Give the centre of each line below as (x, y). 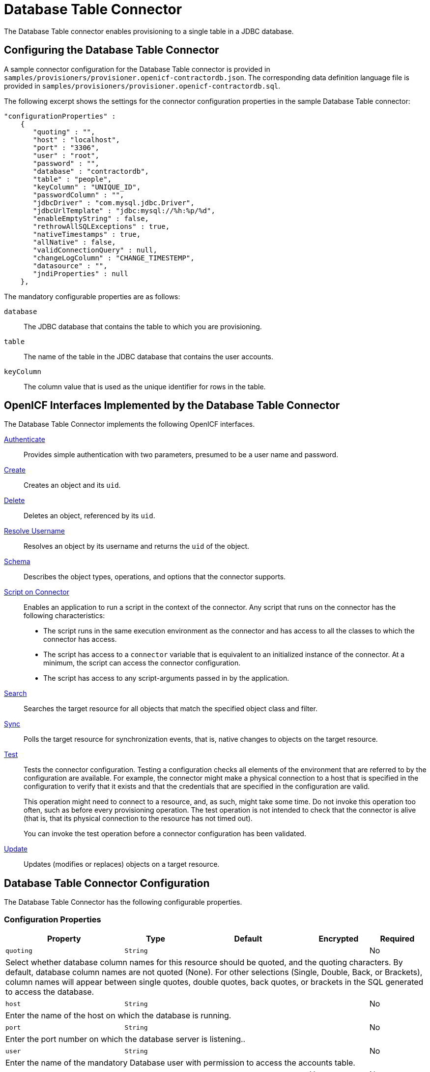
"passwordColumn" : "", (79, 195)
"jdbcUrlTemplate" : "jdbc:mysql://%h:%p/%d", (124, 210)
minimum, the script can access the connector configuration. (142, 663)
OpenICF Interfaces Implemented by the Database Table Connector (172, 406)
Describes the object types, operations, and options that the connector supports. (155, 577)
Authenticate (25, 440)
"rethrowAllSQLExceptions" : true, (101, 226)
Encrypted (339, 939)
